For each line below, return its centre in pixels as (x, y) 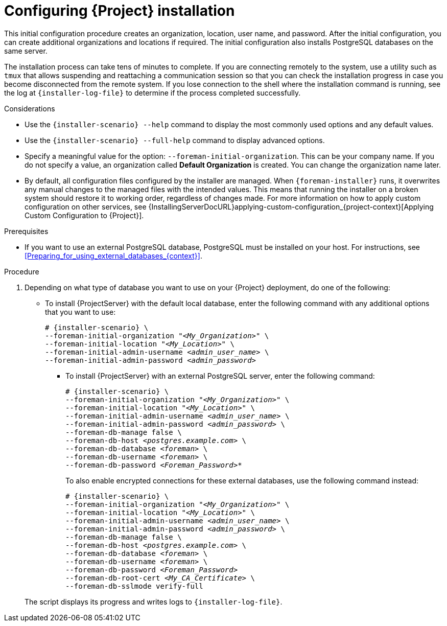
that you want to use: (80, 312)
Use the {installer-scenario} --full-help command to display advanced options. (175, 140)
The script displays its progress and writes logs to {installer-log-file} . (154, 601)
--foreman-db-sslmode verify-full (134, 586)
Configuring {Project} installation (120, 11)
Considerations (30, 108)
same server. (26, 51)
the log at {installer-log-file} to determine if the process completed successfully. (152, 92)
